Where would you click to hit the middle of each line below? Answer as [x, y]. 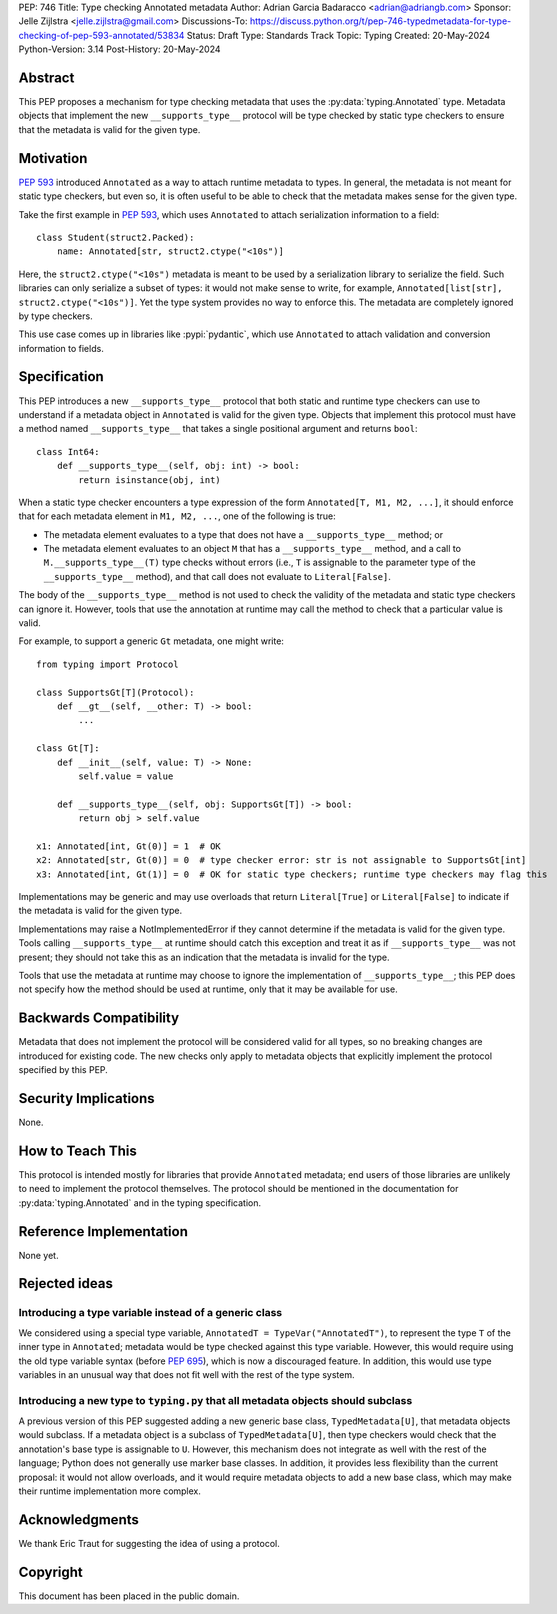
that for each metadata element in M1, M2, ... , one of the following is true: [177, 516]
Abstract [46, 77]
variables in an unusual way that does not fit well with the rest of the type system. [186, 1374]
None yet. [38, 1255]
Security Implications [86, 1098]
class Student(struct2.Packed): [115, 237]
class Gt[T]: [68, 748]
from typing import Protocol [107, 664]
